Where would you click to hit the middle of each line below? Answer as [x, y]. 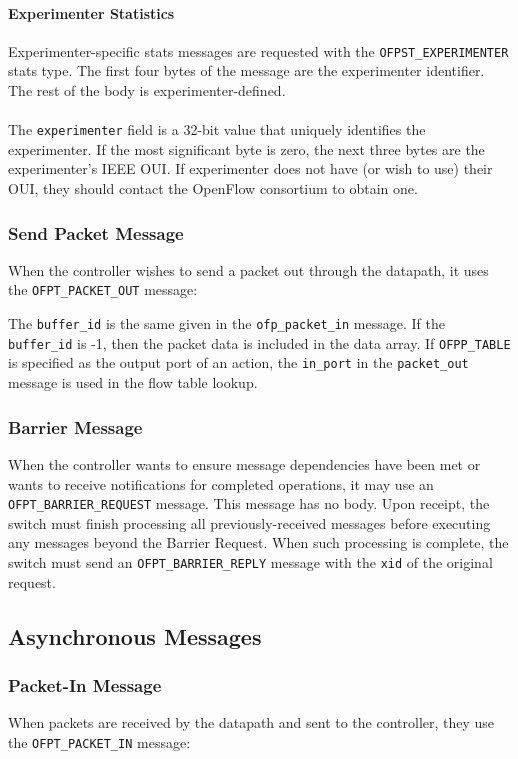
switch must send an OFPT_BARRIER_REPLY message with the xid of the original [250, 561]
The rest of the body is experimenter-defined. [147, 90]
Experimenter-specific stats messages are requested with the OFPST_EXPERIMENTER [258, 50]
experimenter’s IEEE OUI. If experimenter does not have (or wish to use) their [250, 168]
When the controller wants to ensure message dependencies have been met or [244, 463]
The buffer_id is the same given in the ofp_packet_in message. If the [226, 323]
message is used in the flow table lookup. [133, 382]
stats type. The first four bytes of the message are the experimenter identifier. [246, 70]
